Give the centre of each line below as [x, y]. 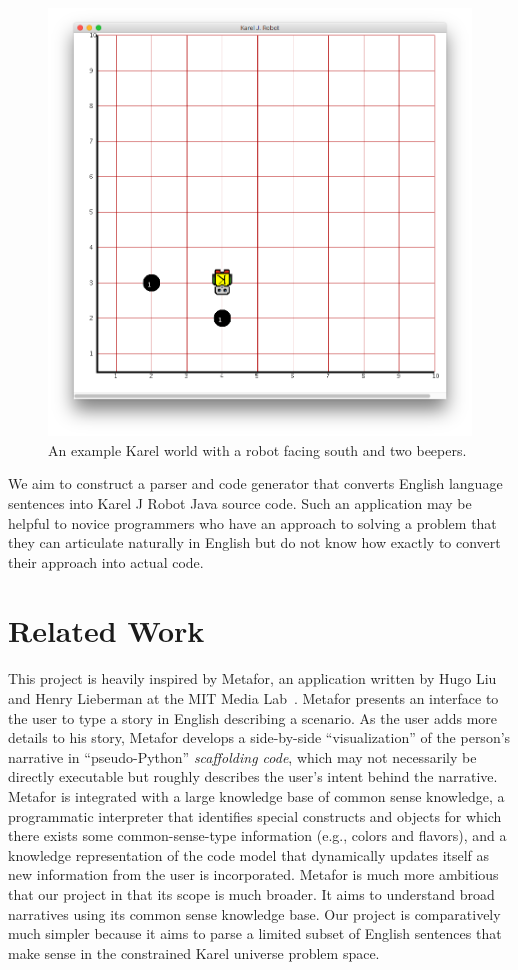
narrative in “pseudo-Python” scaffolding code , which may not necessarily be [242, 756]
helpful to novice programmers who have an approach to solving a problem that [252, 522]
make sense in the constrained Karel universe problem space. [194, 952]
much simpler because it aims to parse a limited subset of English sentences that [255, 933]
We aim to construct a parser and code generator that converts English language [255, 483]
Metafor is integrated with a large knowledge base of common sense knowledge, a [256, 795]
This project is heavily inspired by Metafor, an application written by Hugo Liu [252, 678]
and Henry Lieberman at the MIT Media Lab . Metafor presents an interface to [253, 698]
